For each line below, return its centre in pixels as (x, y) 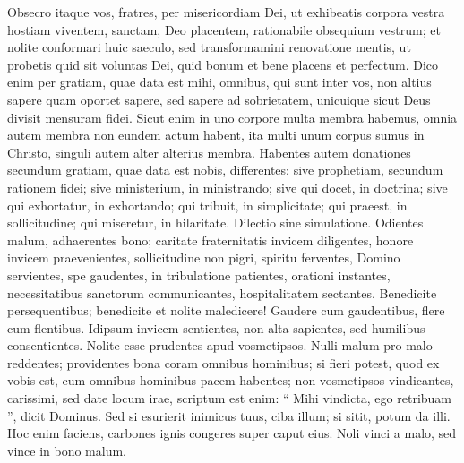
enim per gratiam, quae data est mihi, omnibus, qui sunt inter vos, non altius (219, 82)
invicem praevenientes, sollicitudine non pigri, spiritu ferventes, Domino (204, 257)
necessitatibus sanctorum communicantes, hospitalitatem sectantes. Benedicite (222, 292)
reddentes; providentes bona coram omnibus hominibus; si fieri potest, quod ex (223, 362)
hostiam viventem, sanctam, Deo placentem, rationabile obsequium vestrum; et (224, 29)
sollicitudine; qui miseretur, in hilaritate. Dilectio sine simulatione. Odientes (215, 223)
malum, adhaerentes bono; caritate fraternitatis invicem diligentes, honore (211, 240)
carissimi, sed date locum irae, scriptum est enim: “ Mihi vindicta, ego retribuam (230, 398)
